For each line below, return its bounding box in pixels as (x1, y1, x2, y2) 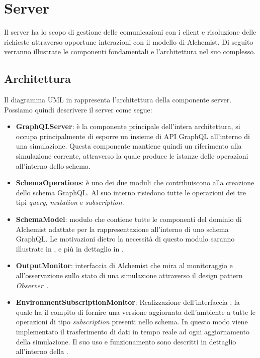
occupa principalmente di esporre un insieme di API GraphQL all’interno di (16, 131, 250, 141)
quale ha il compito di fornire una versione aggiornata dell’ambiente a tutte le (16, 306, 256, 317)
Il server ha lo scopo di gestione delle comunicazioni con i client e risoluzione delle (4, 27, 256, 37)
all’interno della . (16, 346, 68, 356)
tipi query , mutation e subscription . (16, 197, 124, 207)
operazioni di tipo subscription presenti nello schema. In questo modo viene (16, 316, 248, 327)
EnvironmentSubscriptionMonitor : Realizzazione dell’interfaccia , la (16, 297, 240, 307)
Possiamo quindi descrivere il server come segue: (4, 104, 152, 114)
